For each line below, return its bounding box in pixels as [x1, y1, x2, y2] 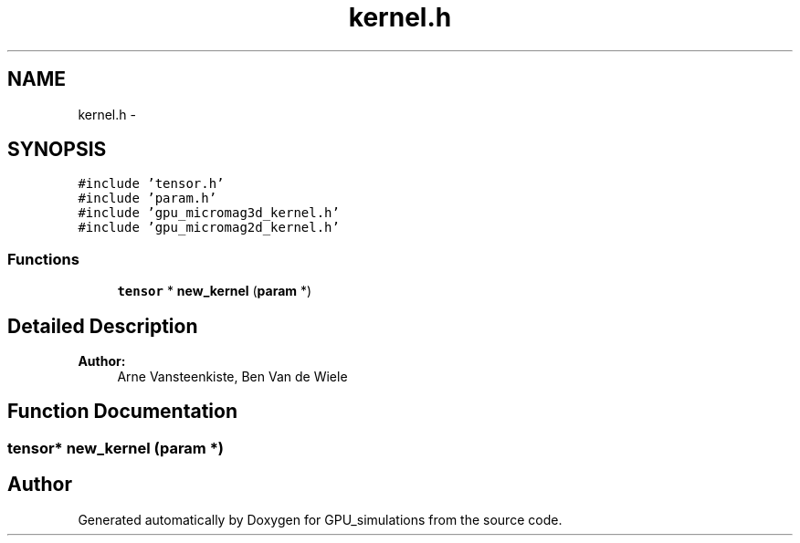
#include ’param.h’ [78, 191, 217, 206]
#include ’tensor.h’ [78, 176, 225, 192]
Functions [7, 249, 79, 268]
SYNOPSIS [7, 138, 107, 162]
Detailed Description [7, 314, 198, 338]
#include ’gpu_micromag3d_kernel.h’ [78, 205, 340, 221]
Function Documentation [7, 400, 237, 423]
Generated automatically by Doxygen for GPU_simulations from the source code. [78, 511, 563, 527]
